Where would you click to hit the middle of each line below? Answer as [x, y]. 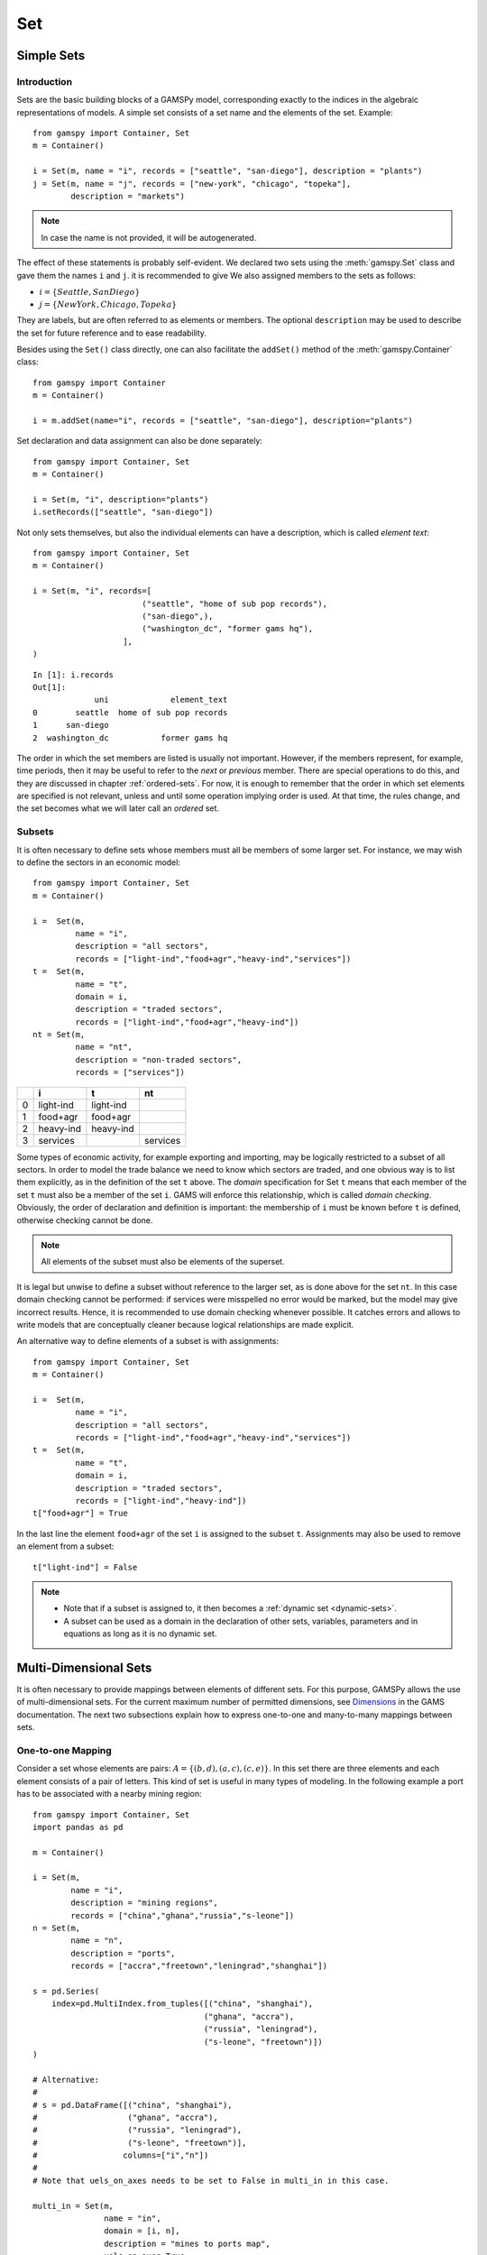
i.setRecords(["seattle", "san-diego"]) [123, 512]
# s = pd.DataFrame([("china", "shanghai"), [133, 2105]
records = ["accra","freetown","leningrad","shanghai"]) [199, 1966]
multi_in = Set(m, [74, 2206]
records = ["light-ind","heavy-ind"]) [161, 1501]
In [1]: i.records [74, 675]
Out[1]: [50, 687]
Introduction [44, 81]
